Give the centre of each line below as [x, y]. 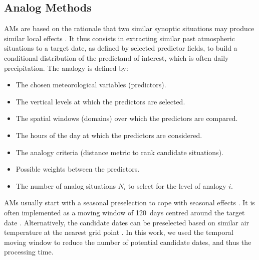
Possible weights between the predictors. [78, 169]
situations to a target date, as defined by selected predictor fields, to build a [121, 48]
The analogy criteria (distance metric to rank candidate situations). [119, 152]
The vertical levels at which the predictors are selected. [100, 101]
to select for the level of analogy [177, 185]
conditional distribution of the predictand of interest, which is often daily [116, 57]
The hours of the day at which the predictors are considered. [109, 135]
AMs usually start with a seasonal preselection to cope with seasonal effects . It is [129, 203]
